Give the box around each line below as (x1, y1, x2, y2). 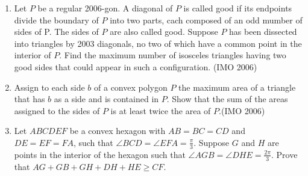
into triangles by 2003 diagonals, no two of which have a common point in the (14, 37, 302, 49)
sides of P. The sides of (14, 25, 99, 38)
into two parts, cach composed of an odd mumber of (110, 13, 303, 26)
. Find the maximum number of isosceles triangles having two (59, 49, 286, 61)
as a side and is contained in (54, 93, 159, 105)
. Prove (271, 148, 298, 160)
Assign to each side (14, 80, 85, 93)
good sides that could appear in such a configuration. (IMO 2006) (14, 60, 257, 73)
